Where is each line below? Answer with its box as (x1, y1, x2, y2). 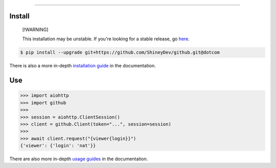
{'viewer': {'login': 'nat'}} (20, 143, 96, 149)
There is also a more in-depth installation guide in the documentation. (9, 63, 156, 69)
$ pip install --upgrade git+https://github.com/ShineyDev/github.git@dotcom (20, 50, 220, 56)
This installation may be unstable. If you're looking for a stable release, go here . (22, 36, 190, 42)
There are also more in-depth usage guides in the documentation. (9, 156, 148, 162)
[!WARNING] (22, 27, 49, 33)
